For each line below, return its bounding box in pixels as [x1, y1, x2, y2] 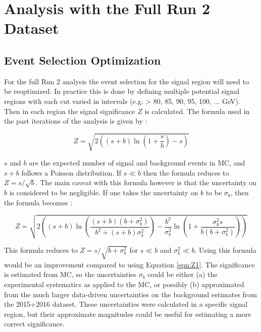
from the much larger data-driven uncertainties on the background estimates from [4, 289, 257, 299]
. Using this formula [194, 244, 256, 255]
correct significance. [4, 318, 65, 329]
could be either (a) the [147, 269, 218, 280]
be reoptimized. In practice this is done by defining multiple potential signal [4, 86, 239, 96]
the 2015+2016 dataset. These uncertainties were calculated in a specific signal [4, 299, 248, 309]
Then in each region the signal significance [4, 105, 135, 116]
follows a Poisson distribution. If [21, 167, 122, 178]
